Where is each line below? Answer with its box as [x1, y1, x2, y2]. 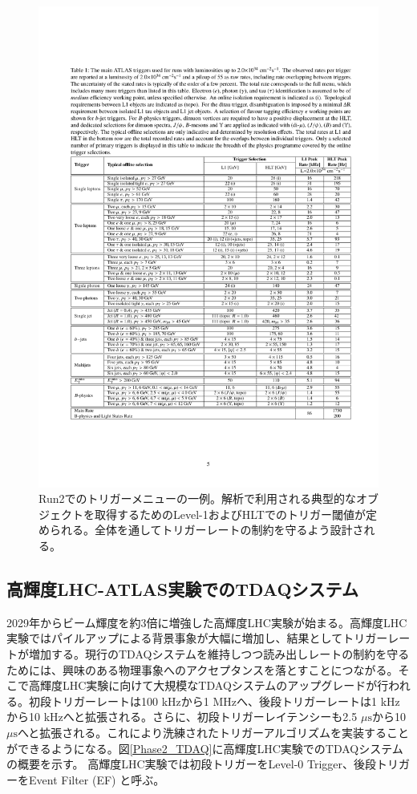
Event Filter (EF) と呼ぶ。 [28, 771, 165, 788]
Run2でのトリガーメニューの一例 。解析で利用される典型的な [38, 490, 356, 507]
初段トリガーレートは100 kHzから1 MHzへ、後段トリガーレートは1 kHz [28, 692, 400, 709]
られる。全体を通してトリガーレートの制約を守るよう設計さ [49, 521, 364, 538]
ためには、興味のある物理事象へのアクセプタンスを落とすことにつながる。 [6, 661, 399, 678]
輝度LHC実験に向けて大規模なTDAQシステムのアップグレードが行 [39, 677, 389, 694]
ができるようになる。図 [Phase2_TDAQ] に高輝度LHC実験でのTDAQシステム [6, 739, 403, 756]
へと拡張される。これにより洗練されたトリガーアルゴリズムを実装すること [17, 724, 410, 741]
